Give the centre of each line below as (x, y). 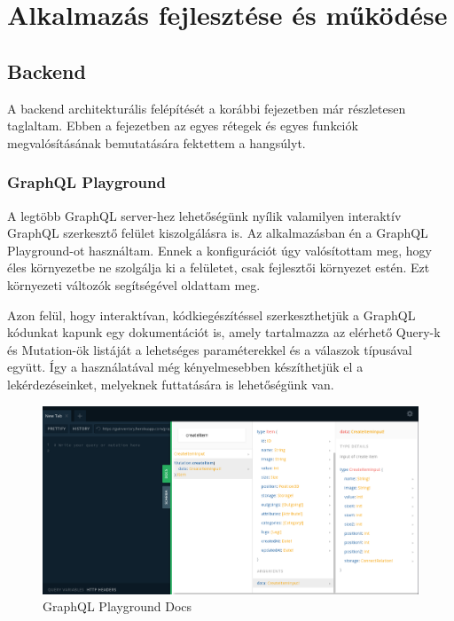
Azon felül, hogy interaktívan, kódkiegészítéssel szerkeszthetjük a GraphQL (211, 314)
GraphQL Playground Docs (117, 606)
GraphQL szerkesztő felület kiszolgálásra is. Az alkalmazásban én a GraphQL (218, 233)
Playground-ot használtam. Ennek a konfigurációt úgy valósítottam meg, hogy (219, 250)
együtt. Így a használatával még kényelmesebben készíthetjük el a (185, 367)
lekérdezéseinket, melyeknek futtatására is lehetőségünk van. (171, 384)
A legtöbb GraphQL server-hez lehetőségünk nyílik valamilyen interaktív (204, 215)
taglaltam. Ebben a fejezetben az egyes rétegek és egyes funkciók (183, 126)
